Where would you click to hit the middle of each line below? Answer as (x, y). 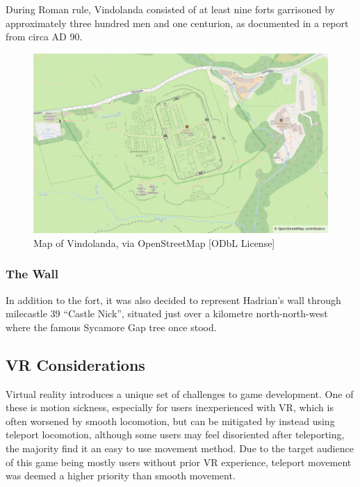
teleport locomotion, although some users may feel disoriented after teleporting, (175, 434)
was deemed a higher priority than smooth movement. (121, 476)
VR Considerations (75, 364)
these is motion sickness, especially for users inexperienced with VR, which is (170, 407)
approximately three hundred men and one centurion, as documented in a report (177, 23)
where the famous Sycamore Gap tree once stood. (111, 327)
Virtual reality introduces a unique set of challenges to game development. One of (180, 393)
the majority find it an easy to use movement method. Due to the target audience (180, 448)
